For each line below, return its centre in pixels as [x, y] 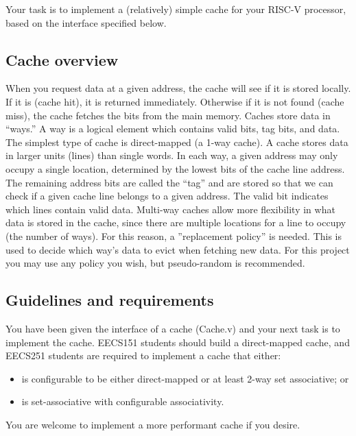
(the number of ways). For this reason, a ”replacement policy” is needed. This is [174, 235]
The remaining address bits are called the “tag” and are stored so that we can [169, 182]
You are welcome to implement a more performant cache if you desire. [153, 424]
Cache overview [62, 59]
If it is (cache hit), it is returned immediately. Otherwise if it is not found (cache [175, 101]
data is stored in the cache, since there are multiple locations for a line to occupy [176, 222]
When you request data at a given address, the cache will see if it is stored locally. [178, 88]
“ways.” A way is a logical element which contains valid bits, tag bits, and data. [173, 129]
